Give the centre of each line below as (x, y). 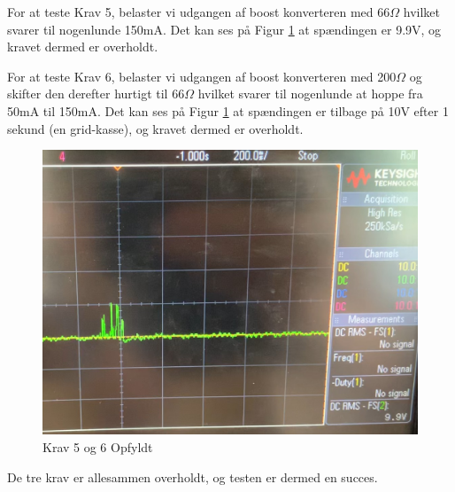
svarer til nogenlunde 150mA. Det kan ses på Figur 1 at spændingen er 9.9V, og (224, 29)
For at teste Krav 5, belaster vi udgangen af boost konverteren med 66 (199, 12)
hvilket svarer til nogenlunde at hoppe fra (310, 94)
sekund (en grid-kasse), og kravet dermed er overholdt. (155, 128)
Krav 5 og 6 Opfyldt (98, 447)
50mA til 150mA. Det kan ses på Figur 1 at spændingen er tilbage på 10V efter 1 (228, 110)
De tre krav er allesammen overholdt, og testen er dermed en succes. (193, 476)
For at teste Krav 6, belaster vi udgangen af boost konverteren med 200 (202, 76)
